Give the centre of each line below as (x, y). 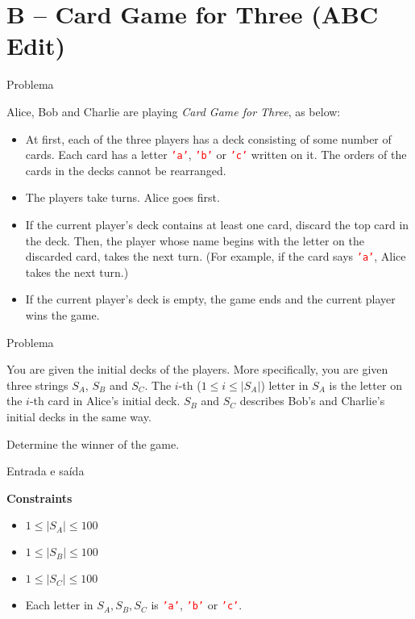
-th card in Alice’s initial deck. (105, 401)
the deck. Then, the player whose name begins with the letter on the (195, 240)
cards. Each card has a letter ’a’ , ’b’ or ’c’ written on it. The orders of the (216, 155)
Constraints (39, 498)
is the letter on (365, 385)
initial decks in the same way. (79, 416)
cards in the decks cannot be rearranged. (126, 170)
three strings (37, 385)
